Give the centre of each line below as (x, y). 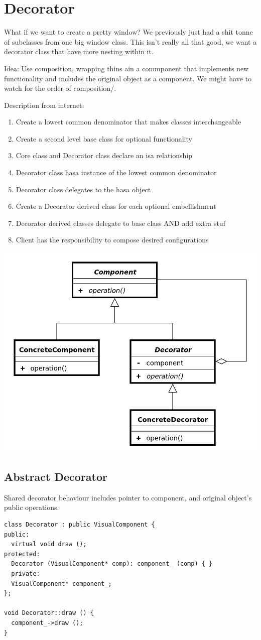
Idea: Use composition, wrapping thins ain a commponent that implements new (126, 68)
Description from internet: (44, 105)
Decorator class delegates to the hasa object (83, 189)
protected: (22, 554)
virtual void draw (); (49, 544)
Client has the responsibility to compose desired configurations (112, 240)
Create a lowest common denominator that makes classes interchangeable (128, 122)
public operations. (32, 507)
